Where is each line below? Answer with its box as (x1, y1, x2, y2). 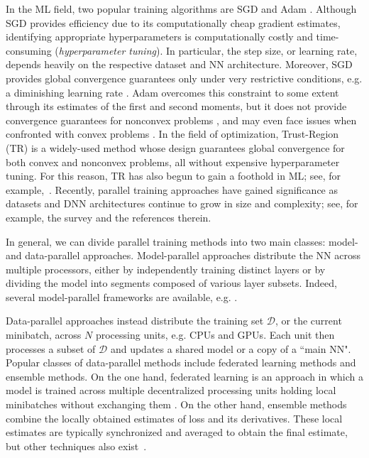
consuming (6, 43, 52, 58)
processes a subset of (6, 341, 96, 356)
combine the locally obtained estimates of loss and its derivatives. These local (6, 410, 343, 425)
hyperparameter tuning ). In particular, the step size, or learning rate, (58, 43, 358, 58)
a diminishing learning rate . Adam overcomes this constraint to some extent (6, 84, 339, 99)
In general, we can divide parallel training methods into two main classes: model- (6, 234, 358, 249)
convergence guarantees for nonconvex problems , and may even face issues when (6, 112, 357, 127)
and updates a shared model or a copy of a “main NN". (110, 341, 351, 356)
